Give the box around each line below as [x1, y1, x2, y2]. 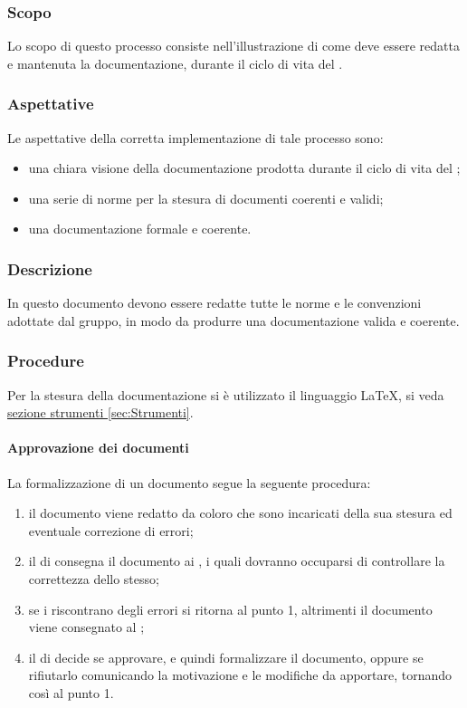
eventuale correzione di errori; [28, 521, 194, 540]
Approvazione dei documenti [7, 438, 189, 457]
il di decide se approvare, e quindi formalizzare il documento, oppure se [28, 647, 424, 666]
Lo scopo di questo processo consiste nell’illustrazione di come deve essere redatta [7, 36, 460, 55]
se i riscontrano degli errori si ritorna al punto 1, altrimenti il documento [28, 599, 433, 618]
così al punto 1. [28, 683, 114, 702]
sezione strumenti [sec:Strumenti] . [7, 403, 194, 422]
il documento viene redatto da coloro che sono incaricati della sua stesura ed [28, 503, 453, 522]
